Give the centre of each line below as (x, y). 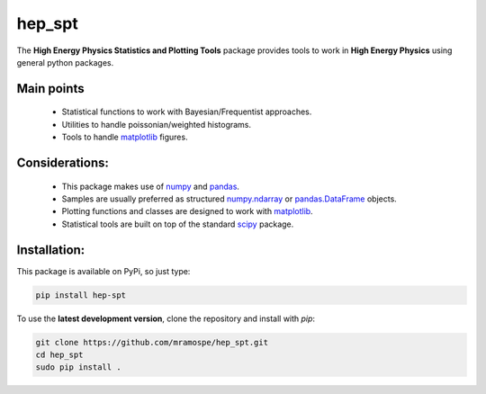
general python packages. (65, 62)
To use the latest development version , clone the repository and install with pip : (166, 318)
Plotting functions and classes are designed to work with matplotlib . (188, 211)
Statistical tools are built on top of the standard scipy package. (178, 224)
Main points (50, 89)
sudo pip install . (78, 367)
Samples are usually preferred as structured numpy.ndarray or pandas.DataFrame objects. (229, 199)
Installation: (51, 250)
